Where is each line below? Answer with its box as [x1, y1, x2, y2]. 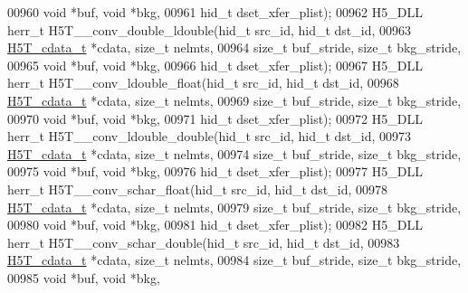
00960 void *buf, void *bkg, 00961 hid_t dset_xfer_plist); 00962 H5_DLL [7, 3, 423, 21]
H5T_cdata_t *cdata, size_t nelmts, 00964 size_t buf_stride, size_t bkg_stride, [7, 38, 462, 57]
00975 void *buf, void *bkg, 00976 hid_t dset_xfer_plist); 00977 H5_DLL [7, 162, 423, 181]
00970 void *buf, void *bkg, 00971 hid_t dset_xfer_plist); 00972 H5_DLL [7, 109, 423, 128]
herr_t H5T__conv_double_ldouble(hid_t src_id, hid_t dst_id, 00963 [7, 20, 412, 39]
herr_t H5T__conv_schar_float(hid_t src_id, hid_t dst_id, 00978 [7, 179, 388, 198]
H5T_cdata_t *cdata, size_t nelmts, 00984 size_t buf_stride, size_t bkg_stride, [7, 250, 462, 269]
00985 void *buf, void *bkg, [7, 268, 160, 287]
